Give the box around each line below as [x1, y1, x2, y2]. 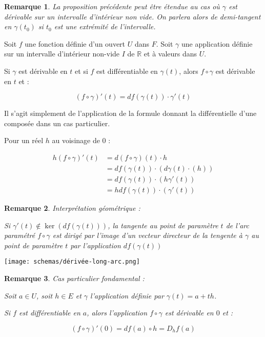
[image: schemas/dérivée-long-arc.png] [4, 258, 140, 266]
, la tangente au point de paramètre [108, 220, 218, 230]
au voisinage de [52, 135, 100, 146]
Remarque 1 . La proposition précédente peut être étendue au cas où [4, 1, 220, 11]
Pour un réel [4, 135, 44, 146]
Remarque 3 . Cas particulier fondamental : [4, 273, 145, 284]
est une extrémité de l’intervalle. [54, 21, 156, 32]
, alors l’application [87, 307, 148, 318]
